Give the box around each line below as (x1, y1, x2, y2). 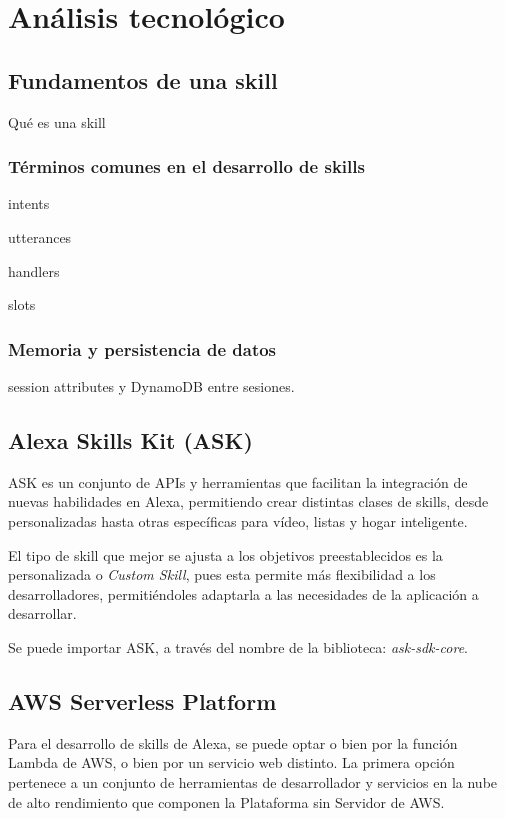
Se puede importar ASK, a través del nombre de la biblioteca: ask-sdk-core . (8, 636, 468, 657)
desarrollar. (8, 603, 77, 624)
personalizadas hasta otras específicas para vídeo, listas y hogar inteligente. (8, 510, 468, 531)
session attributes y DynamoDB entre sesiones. (8, 375, 295, 396)
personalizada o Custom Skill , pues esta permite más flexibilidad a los (8, 564, 436, 585)
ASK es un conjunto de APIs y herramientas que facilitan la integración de (8, 471, 468, 492)
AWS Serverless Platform (8, 685, 277, 716)
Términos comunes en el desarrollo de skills (8, 154, 365, 179)
